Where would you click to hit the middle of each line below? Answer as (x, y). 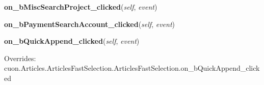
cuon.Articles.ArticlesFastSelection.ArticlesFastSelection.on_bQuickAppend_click (132, 68)
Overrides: (20, 58)
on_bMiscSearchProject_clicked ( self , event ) (81, 7)
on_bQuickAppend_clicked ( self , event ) (72, 41)
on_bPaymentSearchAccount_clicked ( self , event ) (90, 24)
